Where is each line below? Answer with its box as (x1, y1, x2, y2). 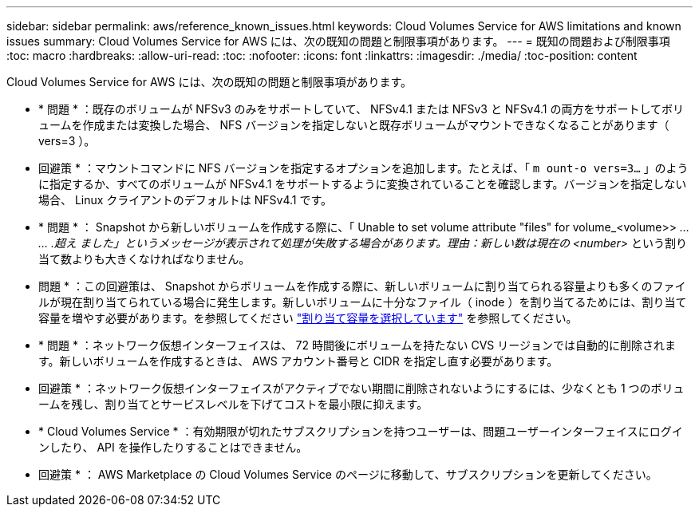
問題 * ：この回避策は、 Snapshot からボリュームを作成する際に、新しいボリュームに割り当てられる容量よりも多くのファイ (38, 279, 686, 293)
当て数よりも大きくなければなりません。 (38, 252, 251, 266)
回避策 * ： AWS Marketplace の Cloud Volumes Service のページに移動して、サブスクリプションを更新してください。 (38, 468, 658, 481)
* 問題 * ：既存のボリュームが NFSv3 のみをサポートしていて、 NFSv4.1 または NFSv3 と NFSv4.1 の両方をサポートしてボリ (38, 102, 685, 116)
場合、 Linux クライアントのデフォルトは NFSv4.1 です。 (38, 193, 333, 207)
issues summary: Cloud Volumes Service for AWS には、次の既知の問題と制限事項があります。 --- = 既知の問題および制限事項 (6, 34, 670, 48)
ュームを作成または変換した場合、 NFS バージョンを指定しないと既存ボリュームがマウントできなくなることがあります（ (38, 118, 669, 132)
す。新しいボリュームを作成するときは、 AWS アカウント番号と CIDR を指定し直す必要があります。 (38, 354, 559, 368)
